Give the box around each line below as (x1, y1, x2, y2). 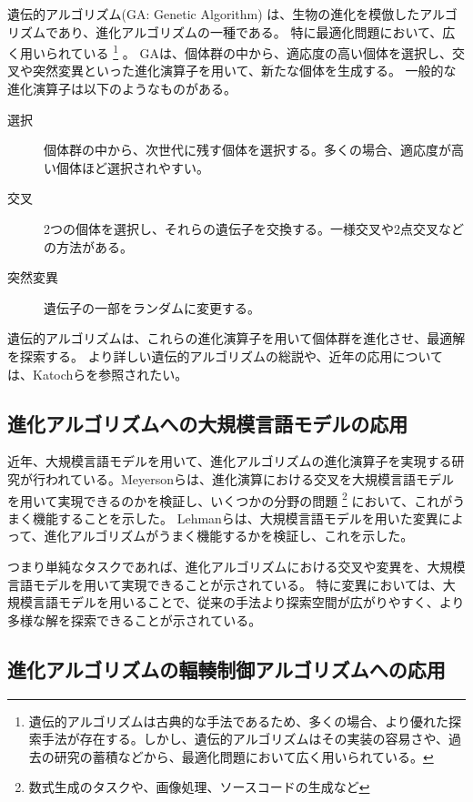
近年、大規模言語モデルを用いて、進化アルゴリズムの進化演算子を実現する (7, 452, 452, 471)
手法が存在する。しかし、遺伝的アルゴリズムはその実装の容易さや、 (41, 729, 448, 748)
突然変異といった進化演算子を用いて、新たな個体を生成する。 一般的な (32, 61, 457, 80)
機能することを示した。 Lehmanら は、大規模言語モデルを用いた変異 (32, 508, 438, 527)
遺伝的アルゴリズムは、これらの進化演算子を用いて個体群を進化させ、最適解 (7, 329, 466, 348)
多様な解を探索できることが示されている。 (7, 610, 262, 629)
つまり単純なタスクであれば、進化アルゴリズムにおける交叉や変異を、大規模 (7, 556, 466, 575)
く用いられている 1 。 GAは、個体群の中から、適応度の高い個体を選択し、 (7, 41, 452, 62)
